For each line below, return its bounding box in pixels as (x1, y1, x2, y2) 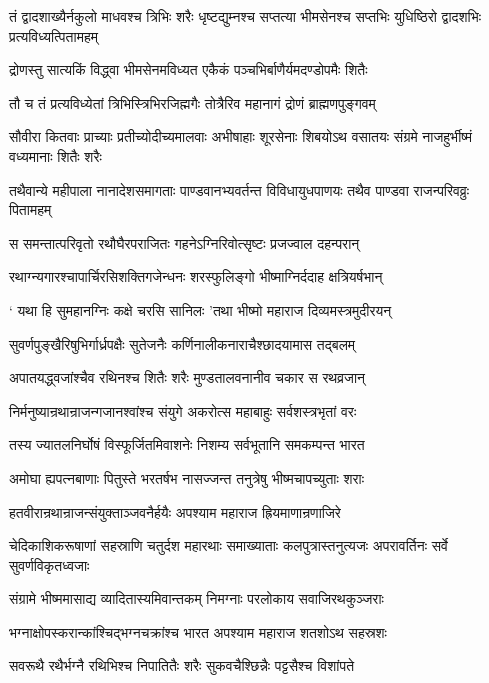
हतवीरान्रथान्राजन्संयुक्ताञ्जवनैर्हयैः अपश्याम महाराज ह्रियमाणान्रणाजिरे (9, 501, 341, 522)
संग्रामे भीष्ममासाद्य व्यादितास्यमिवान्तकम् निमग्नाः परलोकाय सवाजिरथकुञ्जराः (9, 588, 384, 609)
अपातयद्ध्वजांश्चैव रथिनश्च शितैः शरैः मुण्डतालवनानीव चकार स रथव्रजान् (9, 367, 366, 388)
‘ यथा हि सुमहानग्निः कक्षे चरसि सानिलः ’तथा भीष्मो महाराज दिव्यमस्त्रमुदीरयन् (9, 299, 392, 320)
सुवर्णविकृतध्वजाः (9, 554, 90, 575)
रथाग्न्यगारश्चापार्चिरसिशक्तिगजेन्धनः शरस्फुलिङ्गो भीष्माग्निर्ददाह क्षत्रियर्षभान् (9, 266, 383, 287)
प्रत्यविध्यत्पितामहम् (9, 25, 98, 46)
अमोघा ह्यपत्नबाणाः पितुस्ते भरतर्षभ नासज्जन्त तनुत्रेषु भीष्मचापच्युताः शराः (9, 467, 365, 488)
